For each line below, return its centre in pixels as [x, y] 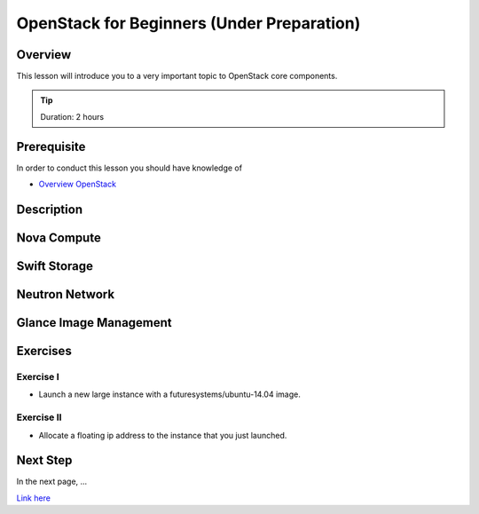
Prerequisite [51, 146]
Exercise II [39, 417]
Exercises [44, 351]
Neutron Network [66, 294]
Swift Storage [55, 266]
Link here [33, 498]
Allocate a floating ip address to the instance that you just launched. [163, 435]
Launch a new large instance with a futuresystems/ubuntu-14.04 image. [169, 394]
